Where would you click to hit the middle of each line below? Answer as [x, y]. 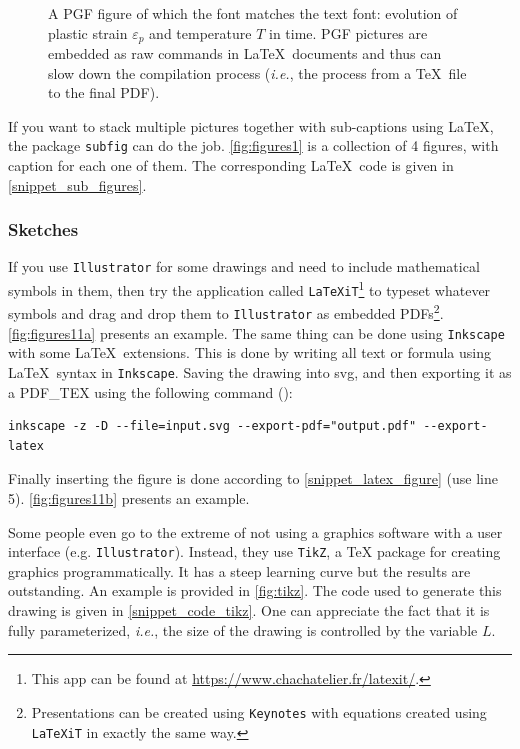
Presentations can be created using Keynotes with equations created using [259, 711]
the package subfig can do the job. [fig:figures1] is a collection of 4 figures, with [253, 145]
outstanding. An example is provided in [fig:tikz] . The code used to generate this [255, 590]
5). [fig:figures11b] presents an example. [129, 498]
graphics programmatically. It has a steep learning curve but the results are [239, 570]
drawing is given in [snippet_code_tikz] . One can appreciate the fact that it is [249, 610]
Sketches [43, 229]
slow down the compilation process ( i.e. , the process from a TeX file [257, 72]
